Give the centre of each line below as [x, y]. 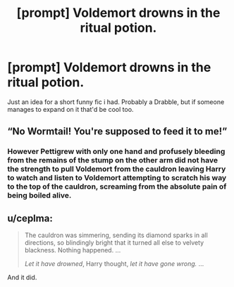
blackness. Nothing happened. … [73, 250]
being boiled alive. [39, 196]
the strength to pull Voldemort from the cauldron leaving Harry [117, 169]
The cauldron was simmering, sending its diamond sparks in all [116, 235]
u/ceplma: [30, 218]
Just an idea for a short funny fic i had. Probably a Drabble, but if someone [116, 102]
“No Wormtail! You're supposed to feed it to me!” [117, 132]
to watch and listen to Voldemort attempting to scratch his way [117, 178]
